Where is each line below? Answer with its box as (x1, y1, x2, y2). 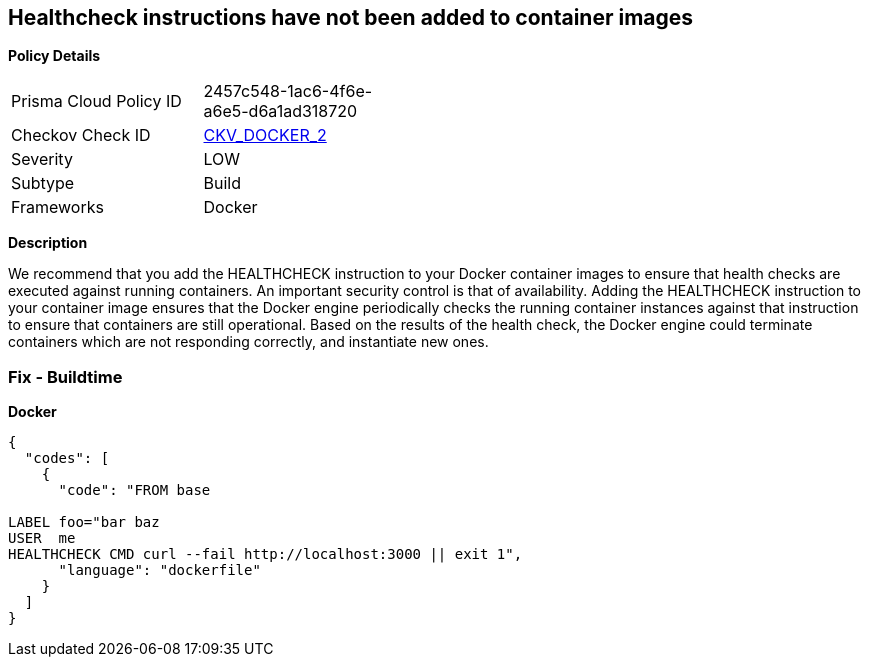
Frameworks (11, 197, 104, 218)
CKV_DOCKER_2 (203, 125, 327, 146)
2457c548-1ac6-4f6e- (203, 81, 373, 102)
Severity (11, 149, 73, 170)
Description (8, 234, 88, 252)
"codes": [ (24, 450, 110, 467)
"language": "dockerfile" (58, 562, 261, 579)
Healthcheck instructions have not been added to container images (8, 5, 694, 30)
